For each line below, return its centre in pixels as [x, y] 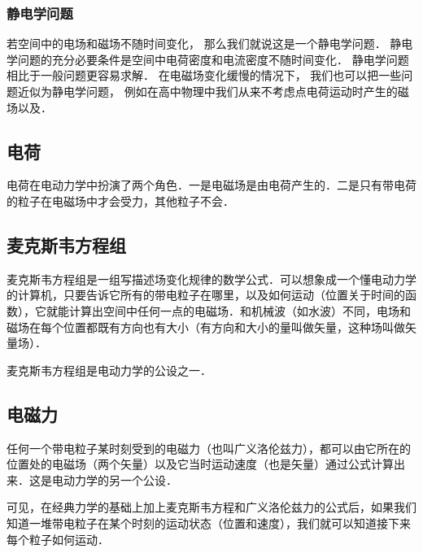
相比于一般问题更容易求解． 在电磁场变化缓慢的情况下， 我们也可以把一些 [204, 75]
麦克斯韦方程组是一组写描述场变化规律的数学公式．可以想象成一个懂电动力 [206, 279]
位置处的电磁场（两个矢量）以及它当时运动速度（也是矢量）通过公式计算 [200, 464]
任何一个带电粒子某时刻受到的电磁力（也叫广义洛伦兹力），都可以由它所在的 [209, 448]
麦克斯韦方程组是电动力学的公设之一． [109, 370]
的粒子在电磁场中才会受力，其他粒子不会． [120, 200]
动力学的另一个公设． [120, 479]
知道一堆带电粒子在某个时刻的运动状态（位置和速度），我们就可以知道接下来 [209, 523]
